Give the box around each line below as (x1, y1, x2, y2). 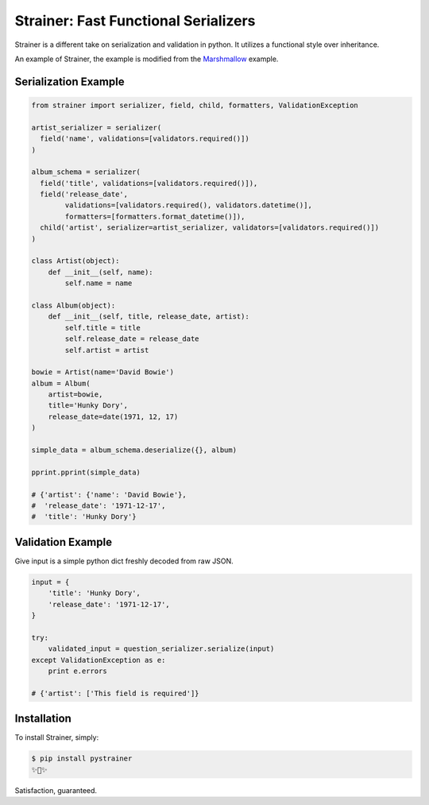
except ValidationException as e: (31, 656, 166, 664)
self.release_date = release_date (64, 335, 199, 343)
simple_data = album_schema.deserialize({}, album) (31, 446, 238, 455)
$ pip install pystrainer (31, 754, 133, 763)
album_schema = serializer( (31, 168, 141, 176)
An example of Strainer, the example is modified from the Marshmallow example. (14, 54, 279, 64)
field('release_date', (40, 190, 129, 199)
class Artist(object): (31, 257, 120, 265)
